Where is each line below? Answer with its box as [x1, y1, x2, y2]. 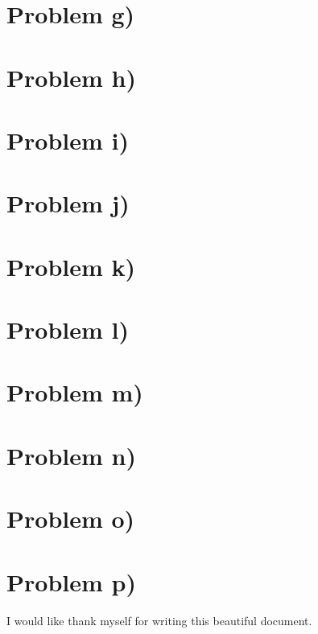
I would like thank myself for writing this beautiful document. [6, 611, 312, 628]
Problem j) [6, 187, 130, 220]
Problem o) [6, 502, 135, 535]
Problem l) [6, 313, 129, 346]
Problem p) [6, 565, 136, 598]
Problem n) [6, 438, 136, 471]
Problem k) [6, 249, 136, 282]
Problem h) [6, 60, 136, 93]
